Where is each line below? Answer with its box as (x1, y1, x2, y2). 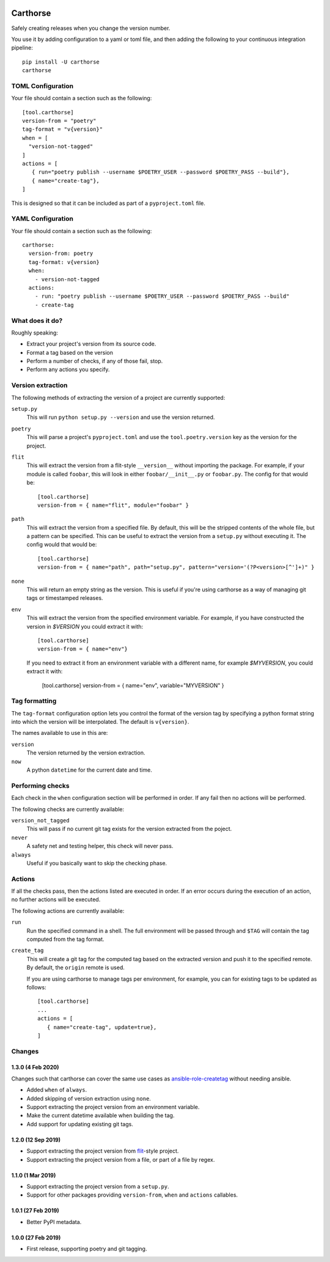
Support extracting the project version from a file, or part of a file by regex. (26, 1156, 215, 1163)
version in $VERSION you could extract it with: (26, 622, 144, 630)
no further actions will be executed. (11, 896, 101, 903)
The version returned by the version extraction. (26, 749, 145, 756)
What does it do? (11, 316, 63, 325)
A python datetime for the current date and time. (26, 766, 152, 773)
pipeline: (11, 44, 33, 51)
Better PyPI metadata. (26, 1218, 82, 1225)
